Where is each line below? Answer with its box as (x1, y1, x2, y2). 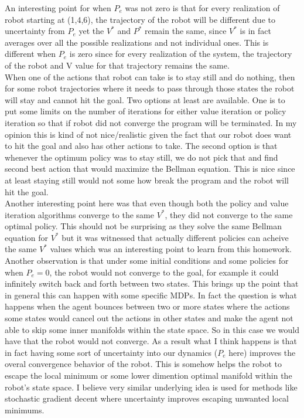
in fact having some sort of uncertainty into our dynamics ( (5, 346, 218, 358)
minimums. (5, 403, 45, 416)
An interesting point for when (5, 2, 111, 13)
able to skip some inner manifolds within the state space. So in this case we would (5, 323, 299, 335)
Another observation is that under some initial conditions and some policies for (5, 254, 289, 267)
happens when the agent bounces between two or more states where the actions (5, 300, 290, 312)
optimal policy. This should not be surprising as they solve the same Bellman (5, 220, 282, 232)
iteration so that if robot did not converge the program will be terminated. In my (5, 116, 297, 128)
